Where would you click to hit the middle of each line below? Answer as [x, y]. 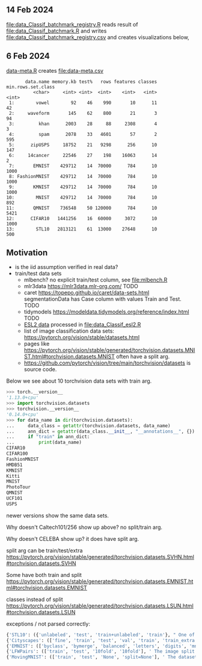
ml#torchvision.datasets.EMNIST [47, 587]
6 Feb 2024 [28, 56]
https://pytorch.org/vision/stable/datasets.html [82, 338]
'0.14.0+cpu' [23, 415]
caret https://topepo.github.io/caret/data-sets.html [87, 293]
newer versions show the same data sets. [58, 515]
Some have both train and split [44, 575]
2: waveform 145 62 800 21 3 [83, 113]
